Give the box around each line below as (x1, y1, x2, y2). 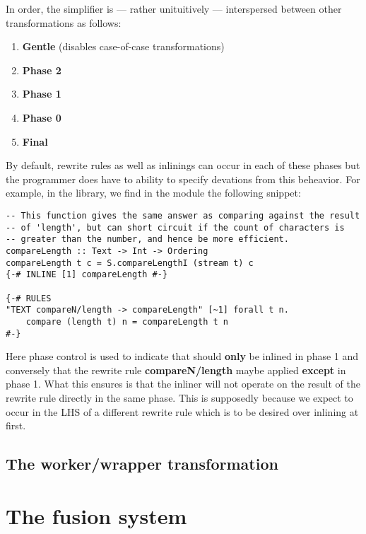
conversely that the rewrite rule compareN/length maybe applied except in (6, 362, 346, 377)
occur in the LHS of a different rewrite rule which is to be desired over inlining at (6, 404, 359, 419)
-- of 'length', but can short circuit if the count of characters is (6, 222, 345, 233)
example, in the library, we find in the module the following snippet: (6, 185, 301, 200)
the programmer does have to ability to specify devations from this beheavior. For (6, 171, 360, 186)
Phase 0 (22, 110, 61, 124)
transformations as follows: (6, 15, 122, 30)
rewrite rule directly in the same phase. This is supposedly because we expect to (6, 390, 353, 405)
